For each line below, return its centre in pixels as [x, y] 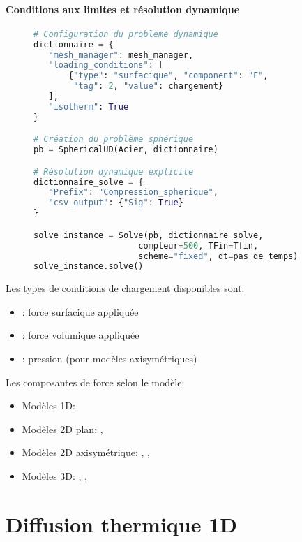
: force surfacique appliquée [80, 311]
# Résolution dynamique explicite [114, 171]
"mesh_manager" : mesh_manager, [121, 55]
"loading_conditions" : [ [106, 65]
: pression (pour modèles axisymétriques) [110, 359]
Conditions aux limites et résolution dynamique [123, 9]
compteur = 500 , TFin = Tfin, [198, 246]
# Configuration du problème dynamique [126, 34]
